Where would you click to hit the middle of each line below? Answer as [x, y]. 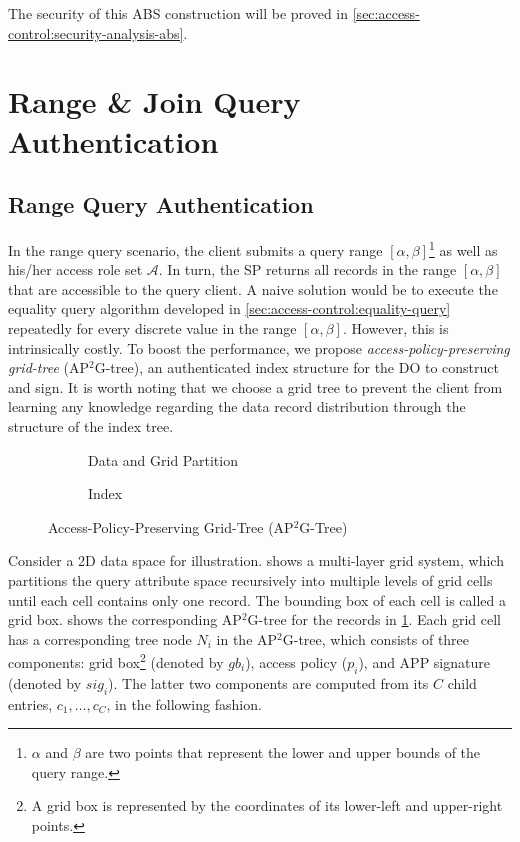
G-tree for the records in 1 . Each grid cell [374, 619]
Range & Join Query [154, 101]
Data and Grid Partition [163, 459]
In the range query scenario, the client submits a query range [195, 249]
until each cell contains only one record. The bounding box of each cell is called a [257, 599]
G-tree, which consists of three [376, 638]
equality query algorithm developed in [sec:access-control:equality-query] [229, 308]
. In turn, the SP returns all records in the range [307, 269]
